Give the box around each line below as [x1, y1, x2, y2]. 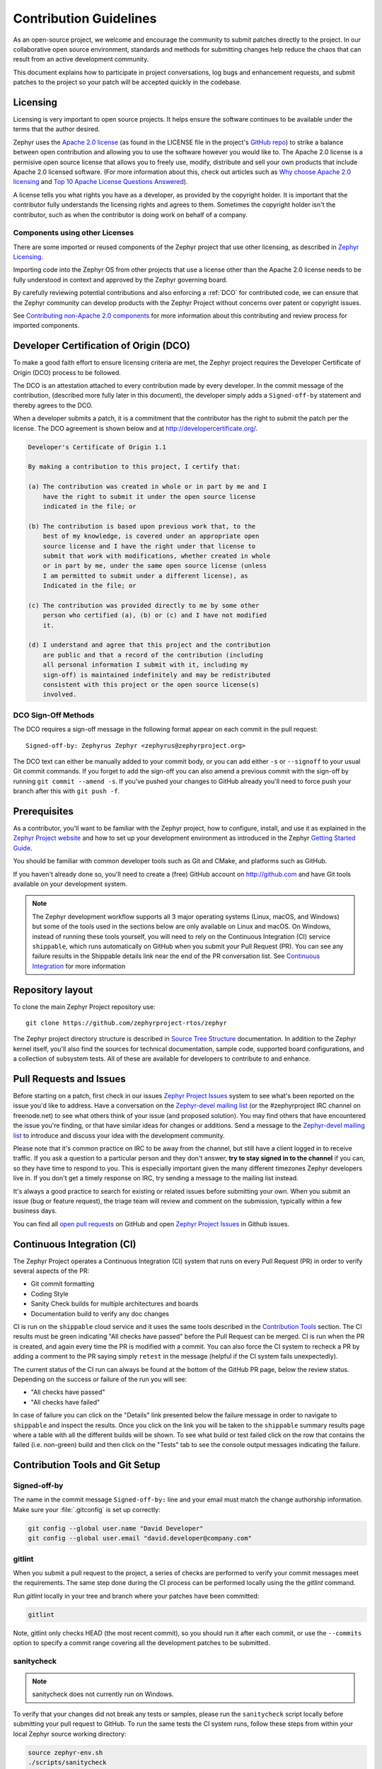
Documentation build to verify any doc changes [30, 1309, 170, 1318]
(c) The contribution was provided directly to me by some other [28, 601, 260, 609]
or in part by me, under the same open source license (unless [42, 562, 267, 570]
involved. [42, 691, 77, 698]
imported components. [13, 321, 80, 330]
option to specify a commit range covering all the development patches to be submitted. [13, 1639, 270, 1647]
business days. [13, 1206, 57, 1215]
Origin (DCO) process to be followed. [13, 368, 122, 376]
